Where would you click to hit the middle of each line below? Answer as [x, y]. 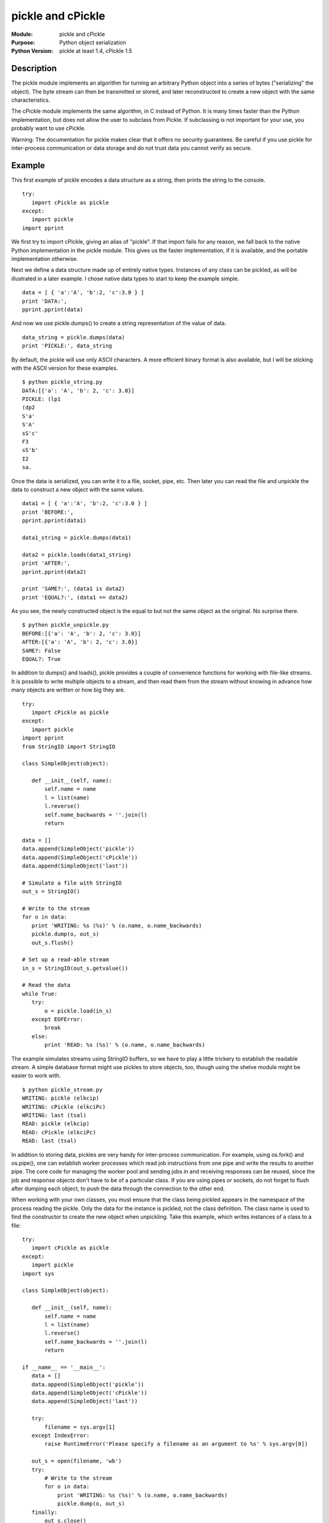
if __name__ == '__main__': [64, 1367]
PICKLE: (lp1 [41, 399]
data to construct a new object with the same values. [78, 489]
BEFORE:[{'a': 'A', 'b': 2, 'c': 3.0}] [82, 633]
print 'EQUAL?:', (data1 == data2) [75, 597]
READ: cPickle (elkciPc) [59, 1132]
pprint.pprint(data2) [54, 572]
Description [34, 69]
